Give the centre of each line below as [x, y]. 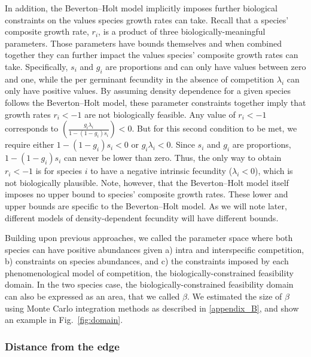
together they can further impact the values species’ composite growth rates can [152, 55]
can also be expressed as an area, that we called [92, 296]
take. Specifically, [36, 66]
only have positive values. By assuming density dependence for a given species [148, 91]
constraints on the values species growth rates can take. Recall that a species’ [147, 19]
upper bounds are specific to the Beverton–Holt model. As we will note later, [146, 205]
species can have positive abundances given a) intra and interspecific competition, [155, 249]
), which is [274, 171]
